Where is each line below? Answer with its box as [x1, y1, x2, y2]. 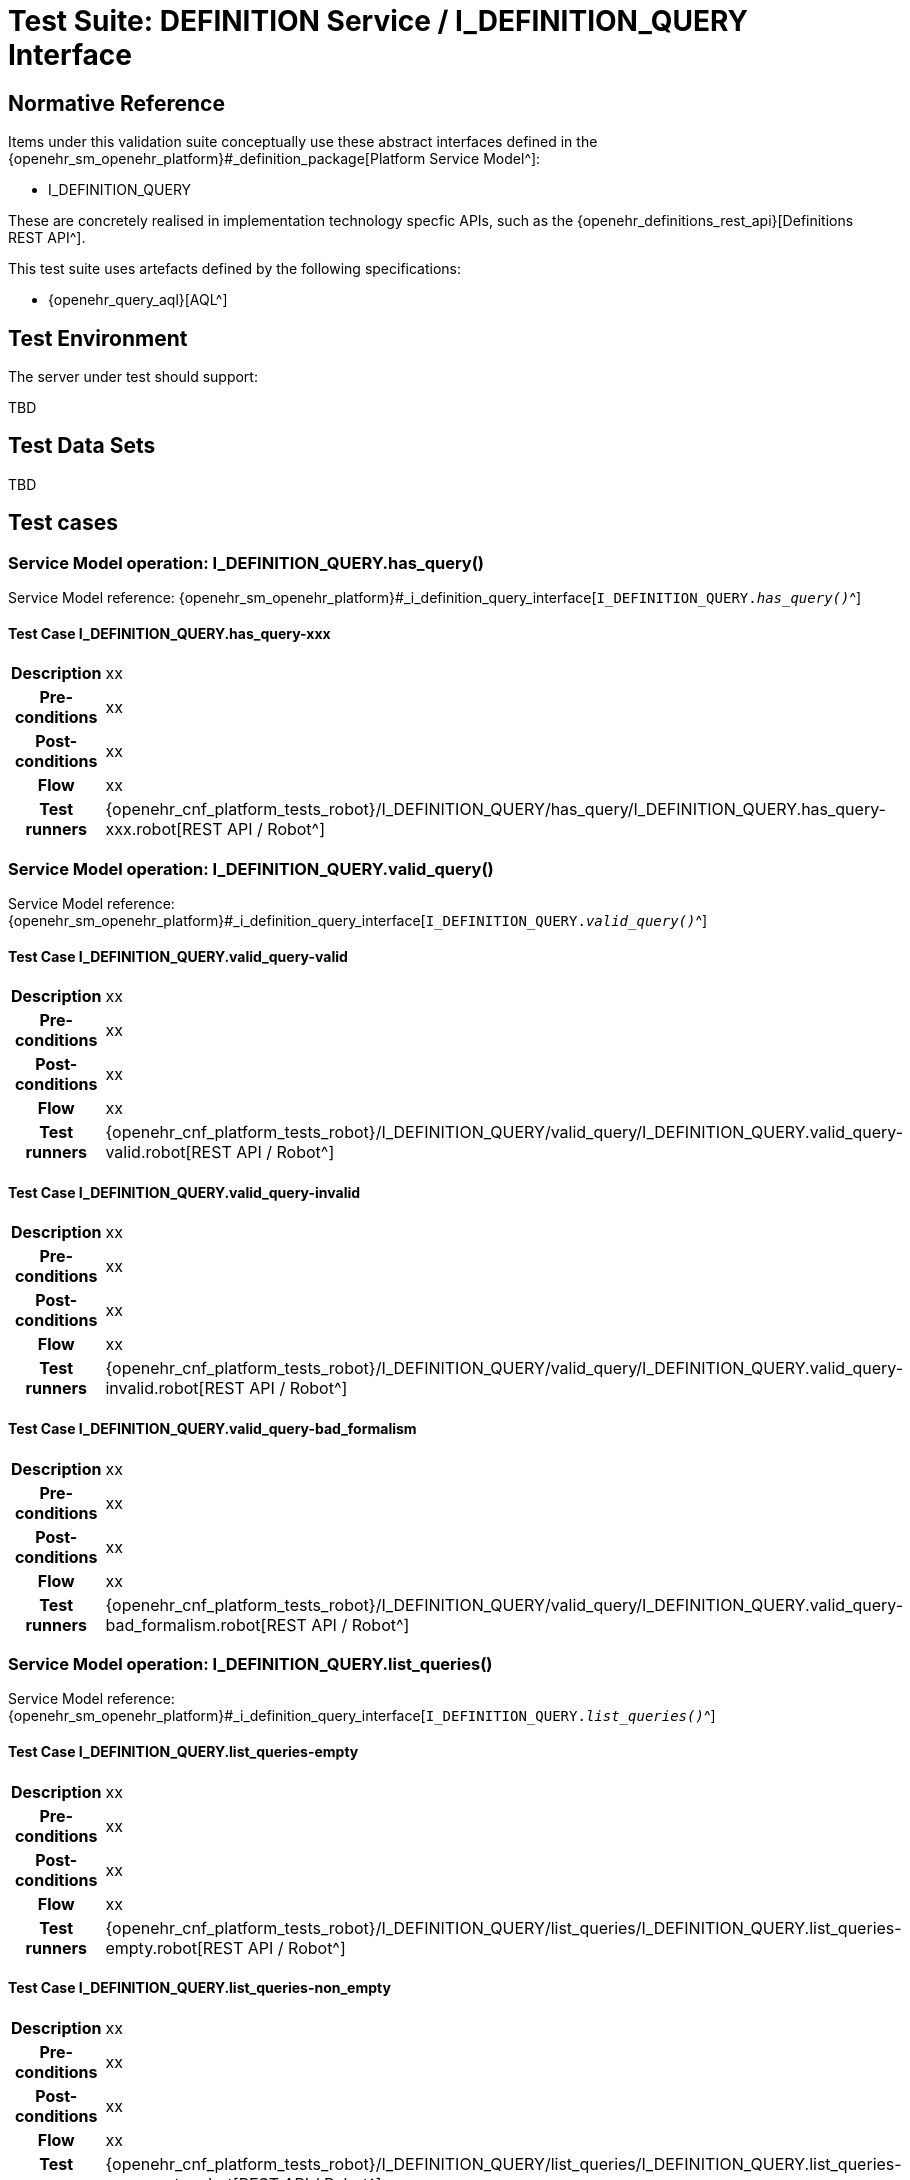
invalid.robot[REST [105, 1378, 245, 1399]
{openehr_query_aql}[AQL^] [48, 291, 228, 309]
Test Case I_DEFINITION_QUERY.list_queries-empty [8, 1743, 359, 1761]
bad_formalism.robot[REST [105, 1614, 307, 1635]
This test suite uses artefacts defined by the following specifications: [8, 260, 462, 278]
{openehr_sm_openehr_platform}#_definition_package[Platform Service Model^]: [8, 150, 541, 168]
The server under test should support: [8, 368, 258, 386]
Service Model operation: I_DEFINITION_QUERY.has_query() [8, 552, 484, 573]
